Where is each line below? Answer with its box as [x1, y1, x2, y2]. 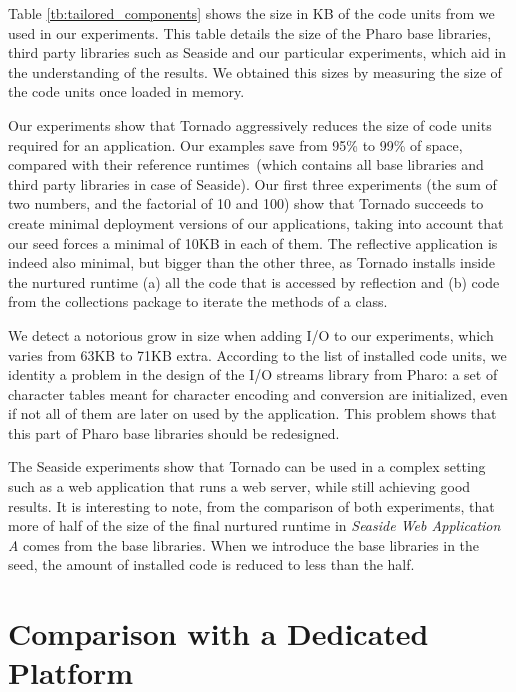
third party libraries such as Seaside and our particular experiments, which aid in [8, 42, 507, 63]
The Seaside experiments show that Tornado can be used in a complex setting [8, 456, 486, 477]
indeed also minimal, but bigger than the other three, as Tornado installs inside [8, 252, 496, 273]
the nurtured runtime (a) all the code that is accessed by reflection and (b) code [8, 271, 500, 292]
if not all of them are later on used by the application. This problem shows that [8, 403, 497, 424]
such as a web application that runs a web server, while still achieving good [8, 476, 471, 497]
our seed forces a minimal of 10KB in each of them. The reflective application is [8, 232, 498, 253]
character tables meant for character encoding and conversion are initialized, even [8, 383, 508, 404]
